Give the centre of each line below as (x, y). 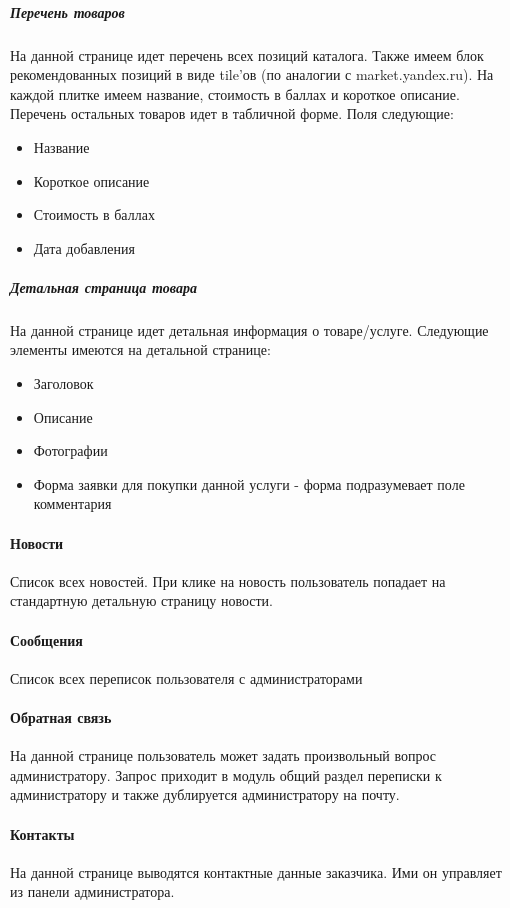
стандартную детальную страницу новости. (141, 600)
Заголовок (63, 383)
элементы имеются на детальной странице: (140, 349)
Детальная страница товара (103, 286)
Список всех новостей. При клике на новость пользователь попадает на (228, 580)
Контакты (42, 833)
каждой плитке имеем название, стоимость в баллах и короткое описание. (235, 93)
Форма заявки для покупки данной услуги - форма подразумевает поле (249, 483)
